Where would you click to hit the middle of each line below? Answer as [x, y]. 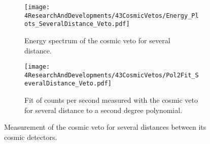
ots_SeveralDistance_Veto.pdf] [77, 24]
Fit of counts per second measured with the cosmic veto [111, 100]
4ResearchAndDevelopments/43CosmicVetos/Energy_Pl [112, 16]
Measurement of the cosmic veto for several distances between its [105, 127]
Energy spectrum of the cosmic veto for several [97, 40]
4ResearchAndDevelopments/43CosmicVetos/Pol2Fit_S [112, 75]
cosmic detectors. [31, 137]
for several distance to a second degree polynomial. [103, 110]
